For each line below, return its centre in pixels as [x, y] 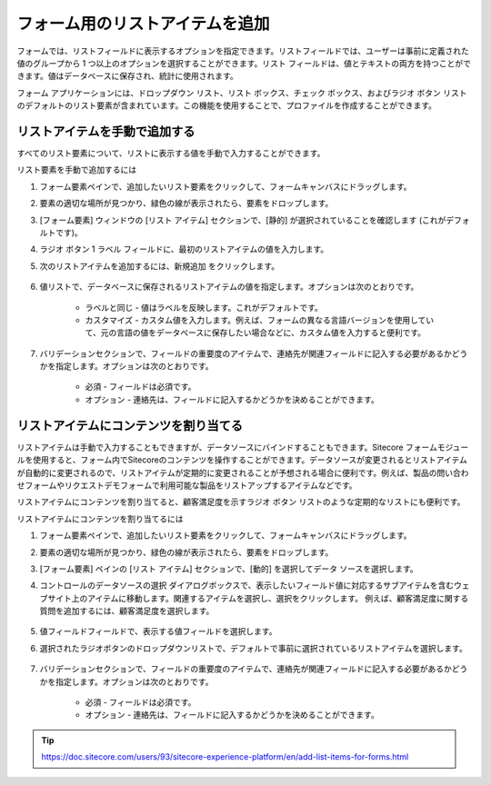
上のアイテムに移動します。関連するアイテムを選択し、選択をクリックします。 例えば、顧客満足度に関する [270, 598]
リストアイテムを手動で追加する [106, 131]
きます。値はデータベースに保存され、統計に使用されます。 [127, 76]
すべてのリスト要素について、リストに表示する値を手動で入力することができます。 [171, 154]
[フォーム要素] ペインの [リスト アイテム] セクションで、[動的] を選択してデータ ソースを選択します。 [229, 569]
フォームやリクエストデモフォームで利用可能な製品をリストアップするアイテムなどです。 [191, 485]
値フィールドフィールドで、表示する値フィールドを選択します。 [158, 631]
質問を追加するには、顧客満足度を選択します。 [127, 611]
